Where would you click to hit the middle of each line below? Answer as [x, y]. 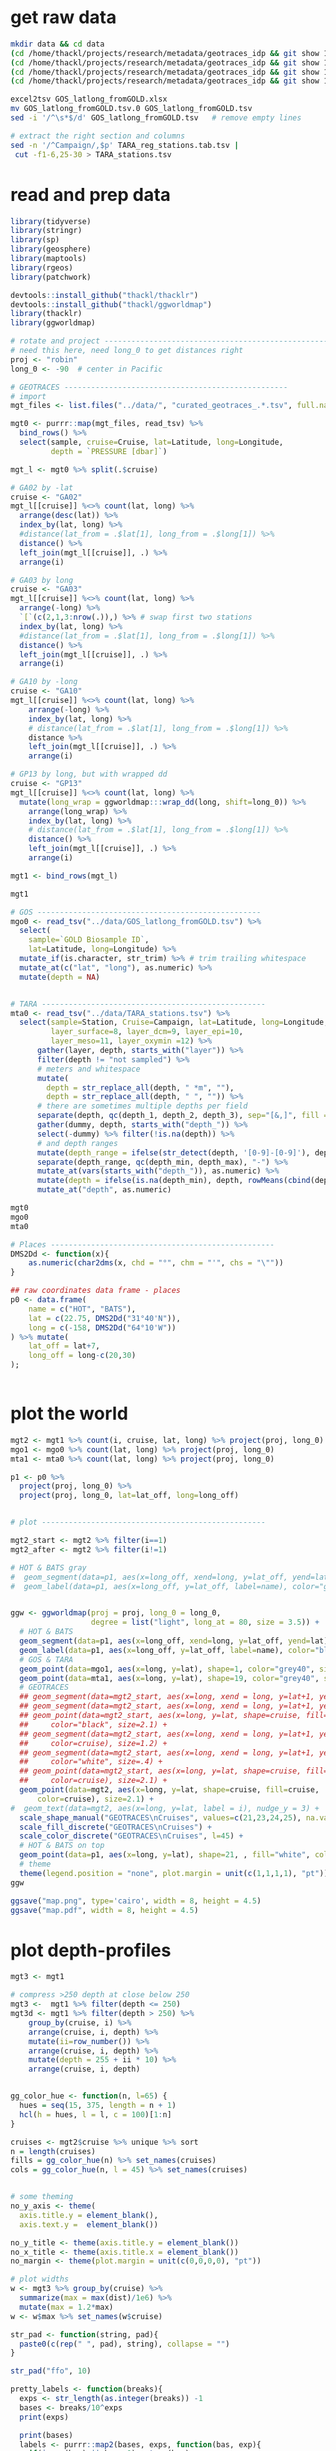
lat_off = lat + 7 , [64, 1346]
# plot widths [40, 2279]
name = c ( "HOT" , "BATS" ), [82, 1309]
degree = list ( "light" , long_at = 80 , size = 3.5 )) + [205, 1622]
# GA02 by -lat [42, 487]
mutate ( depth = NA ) [60, 977]
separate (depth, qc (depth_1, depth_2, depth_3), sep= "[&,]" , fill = [182, 1116]
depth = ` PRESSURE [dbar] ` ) [109, 451]
